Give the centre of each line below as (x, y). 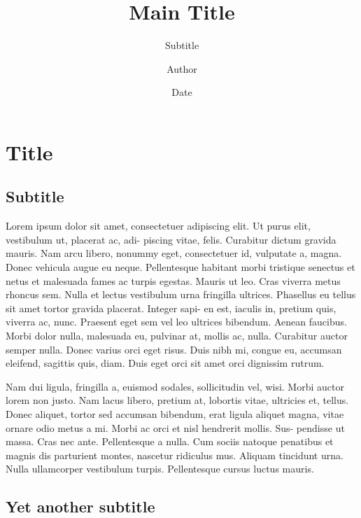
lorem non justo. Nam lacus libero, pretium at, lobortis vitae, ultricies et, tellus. (177, 400)
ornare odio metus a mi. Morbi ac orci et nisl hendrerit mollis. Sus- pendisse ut (175, 427)
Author (182, 68)
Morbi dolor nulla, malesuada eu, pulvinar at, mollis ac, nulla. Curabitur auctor (177, 336)
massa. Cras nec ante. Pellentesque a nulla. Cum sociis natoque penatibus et (170, 441)
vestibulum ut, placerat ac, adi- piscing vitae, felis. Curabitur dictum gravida (171, 239)
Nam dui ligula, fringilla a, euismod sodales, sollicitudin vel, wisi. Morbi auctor (175, 386)
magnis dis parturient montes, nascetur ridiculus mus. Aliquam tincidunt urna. (175, 455)
